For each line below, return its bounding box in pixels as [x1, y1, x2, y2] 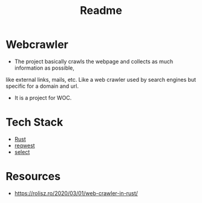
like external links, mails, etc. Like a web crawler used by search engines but [5, 76, 197, 83]
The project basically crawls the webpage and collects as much [14, 58, 174, 65]
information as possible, [14, 64, 75, 72]
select [14, 148, 30, 155]
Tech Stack [5, 116, 64, 129]
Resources [5, 170, 61, 184]
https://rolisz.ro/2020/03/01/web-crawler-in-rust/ [14, 189, 138, 197]
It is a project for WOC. [14, 94, 72, 101]
